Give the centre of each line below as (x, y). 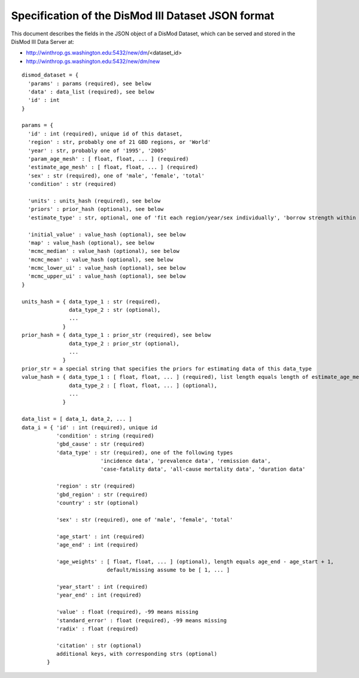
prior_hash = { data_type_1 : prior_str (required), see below (116, 335)
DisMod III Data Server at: (43, 41)
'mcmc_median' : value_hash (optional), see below (104, 251)
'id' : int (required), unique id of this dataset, (105, 134)
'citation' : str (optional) (99, 645)
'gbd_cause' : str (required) (100, 444)
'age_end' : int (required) (97, 545)
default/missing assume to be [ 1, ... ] (168, 570)
